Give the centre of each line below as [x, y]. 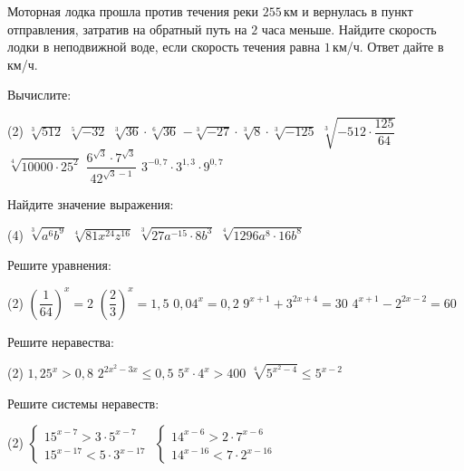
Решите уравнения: [59, 265]
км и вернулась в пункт [348, 11]
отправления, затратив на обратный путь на [127, 29]
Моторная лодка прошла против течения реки [133, 11]
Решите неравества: [61, 341]
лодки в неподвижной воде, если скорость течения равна [164, 47]
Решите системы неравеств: [83, 403]
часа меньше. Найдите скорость [349, 29]
